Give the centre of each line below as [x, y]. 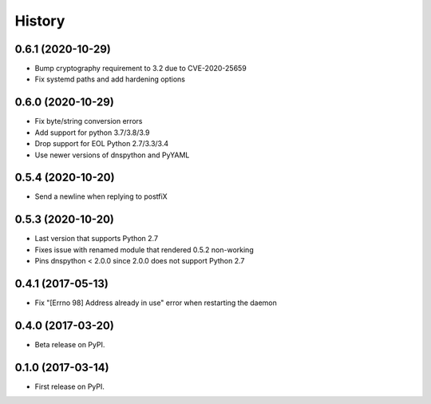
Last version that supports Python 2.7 [97, 239]
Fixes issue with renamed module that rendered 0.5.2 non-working [144, 250]
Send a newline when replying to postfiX [101, 196]
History [40, 21]
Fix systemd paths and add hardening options [110, 79]
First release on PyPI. [70, 386]
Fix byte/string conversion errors [89, 121]
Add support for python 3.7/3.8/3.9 [93, 133]
